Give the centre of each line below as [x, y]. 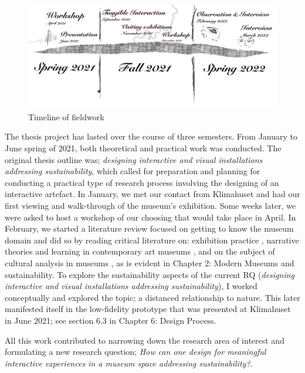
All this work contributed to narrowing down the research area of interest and [145, 340]
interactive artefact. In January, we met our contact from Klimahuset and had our [152, 194]
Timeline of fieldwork [66, 116]
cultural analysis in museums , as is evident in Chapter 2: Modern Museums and [150, 262]
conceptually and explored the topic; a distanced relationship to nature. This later [152, 297]
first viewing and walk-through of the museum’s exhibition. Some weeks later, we [150, 205]
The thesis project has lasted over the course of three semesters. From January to [151, 136]
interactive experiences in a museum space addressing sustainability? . [129, 363]
